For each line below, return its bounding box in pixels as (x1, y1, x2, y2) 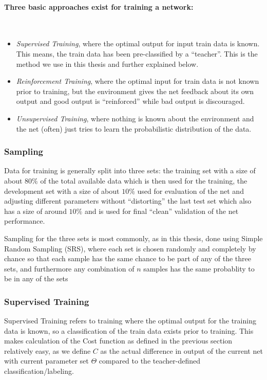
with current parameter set (4, 355, 89, 366)
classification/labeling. (4, 366, 74, 376)
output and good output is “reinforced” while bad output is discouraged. (16, 96, 245, 106)
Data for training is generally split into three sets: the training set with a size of (4, 165, 256, 176)
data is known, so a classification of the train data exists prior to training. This (4, 325, 254, 336)
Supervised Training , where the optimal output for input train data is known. (16, 38, 260, 49)
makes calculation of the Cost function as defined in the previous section (4, 335, 233, 346)
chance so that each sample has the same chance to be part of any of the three (4, 253, 251, 264)
